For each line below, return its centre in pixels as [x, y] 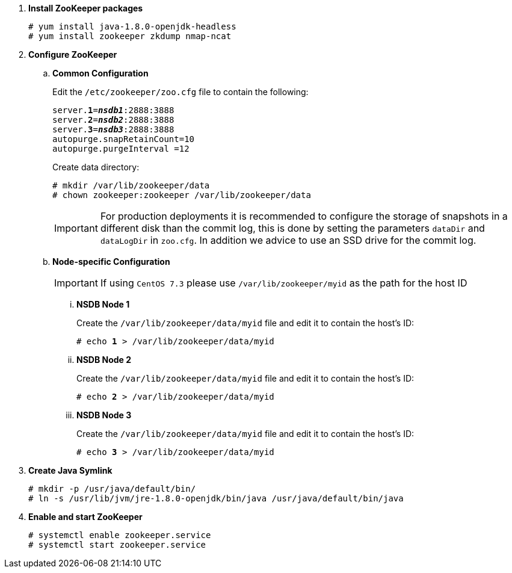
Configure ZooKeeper [73, 54]
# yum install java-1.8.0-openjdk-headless [132, 26]
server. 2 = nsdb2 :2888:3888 [113, 120]
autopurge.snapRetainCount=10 [124, 139]
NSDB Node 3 [104, 415]
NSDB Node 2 [104, 360]
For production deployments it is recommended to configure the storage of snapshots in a [304, 216]
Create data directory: [96, 167]
